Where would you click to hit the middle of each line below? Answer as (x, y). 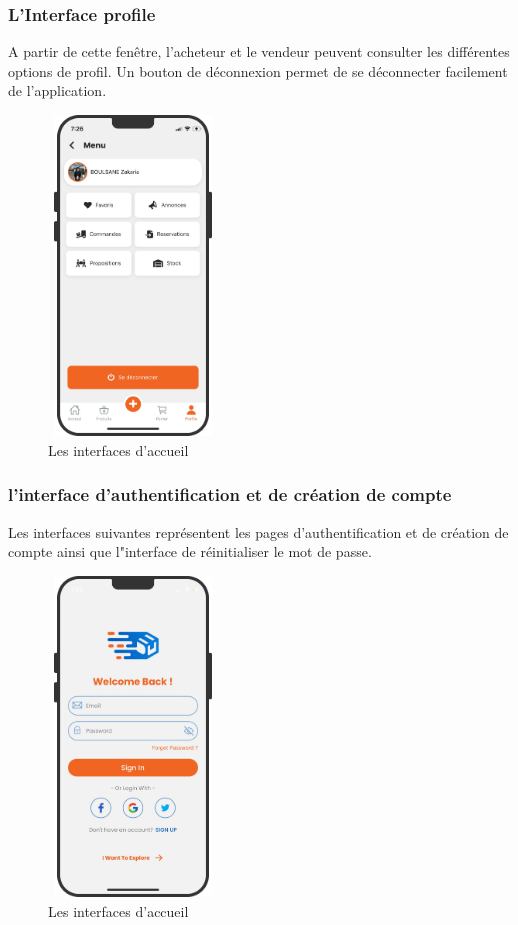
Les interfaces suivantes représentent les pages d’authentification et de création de (258, 531)
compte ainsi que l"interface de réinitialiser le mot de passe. (190, 551)
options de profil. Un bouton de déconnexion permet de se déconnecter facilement (258, 70)
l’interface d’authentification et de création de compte (230, 494)
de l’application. (57, 90)
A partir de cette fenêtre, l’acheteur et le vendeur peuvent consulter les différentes (259, 51)
